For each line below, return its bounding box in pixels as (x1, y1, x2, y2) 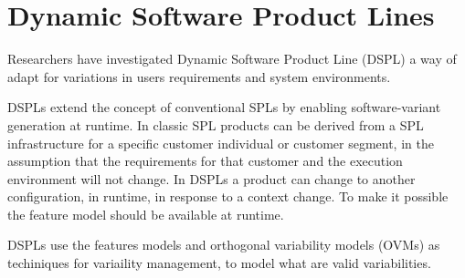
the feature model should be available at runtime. (7, 204, 284, 223)
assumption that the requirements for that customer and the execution (7, 151, 403, 170)
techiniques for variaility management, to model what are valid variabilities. (7, 253, 431, 273)
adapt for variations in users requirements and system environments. (7, 67, 391, 86)
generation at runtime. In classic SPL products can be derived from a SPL (7, 115, 424, 134)
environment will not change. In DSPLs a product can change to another (7, 169, 416, 188)
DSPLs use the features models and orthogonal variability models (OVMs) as (7, 235, 440, 254)
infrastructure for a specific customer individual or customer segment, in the (7, 133, 434, 152)
